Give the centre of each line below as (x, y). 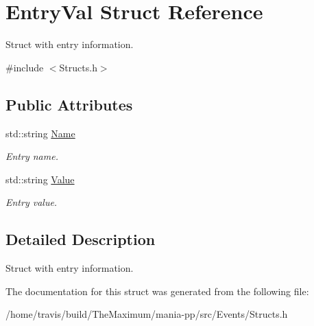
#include (25, 67)
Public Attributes (69, 104)
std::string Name (40, 133)
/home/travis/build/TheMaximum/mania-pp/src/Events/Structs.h (147, 314)
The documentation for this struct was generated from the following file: (157, 291)
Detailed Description (81, 239)
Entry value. (32, 202)
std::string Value (40, 179)
